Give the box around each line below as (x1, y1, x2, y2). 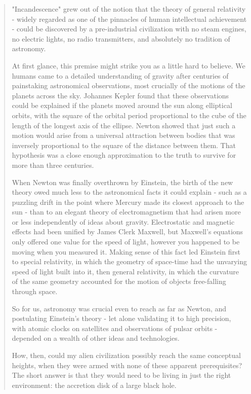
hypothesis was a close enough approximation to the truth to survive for (12, 150, 236, 160)
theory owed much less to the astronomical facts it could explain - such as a (12, 187, 247, 197)
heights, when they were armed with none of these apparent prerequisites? (12, 360, 242, 370)
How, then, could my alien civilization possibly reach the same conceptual (12, 350, 241, 360)
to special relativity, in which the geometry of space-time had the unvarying (12, 256, 247, 267)
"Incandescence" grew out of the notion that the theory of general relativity (12, 4, 246, 14)
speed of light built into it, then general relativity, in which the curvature (12, 266, 239, 276)
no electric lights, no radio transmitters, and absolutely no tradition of (12, 33, 230, 44)
